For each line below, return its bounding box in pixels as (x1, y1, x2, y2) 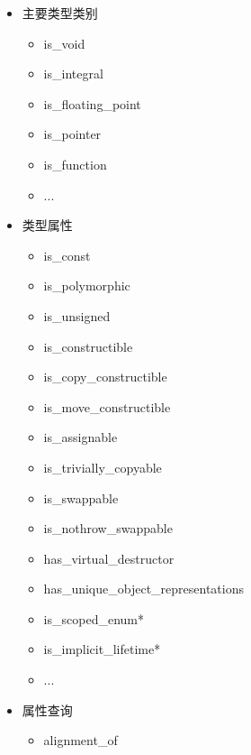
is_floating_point (43, 94, 141, 113)
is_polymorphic (43, 276, 130, 295)
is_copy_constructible (43, 367, 167, 386)
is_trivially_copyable (43, 457, 162, 476)
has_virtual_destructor (43, 548, 175, 567)
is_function (43, 154, 107, 173)
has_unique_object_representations (43, 579, 244, 598)
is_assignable (43, 428, 118, 447)
